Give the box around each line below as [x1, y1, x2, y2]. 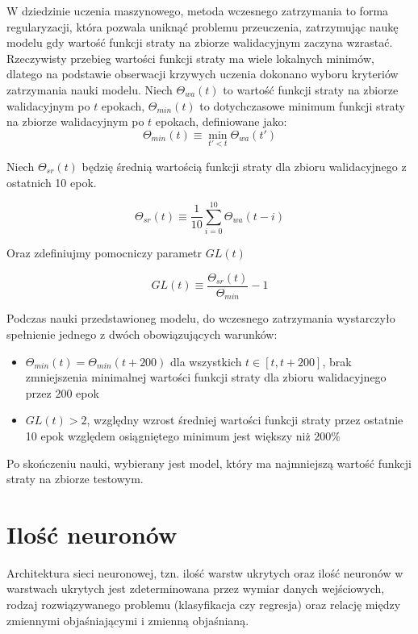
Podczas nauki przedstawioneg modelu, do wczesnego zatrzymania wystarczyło [6, 310, 395, 327]
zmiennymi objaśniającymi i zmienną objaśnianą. [6, 611, 249, 628]
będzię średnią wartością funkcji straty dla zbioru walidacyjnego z [82, 157, 407, 174]
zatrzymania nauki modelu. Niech [6, 81, 173, 98]
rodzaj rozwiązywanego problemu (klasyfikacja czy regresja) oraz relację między [6, 596, 401, 613]
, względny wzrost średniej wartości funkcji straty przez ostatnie [86, 411, 403, 428]
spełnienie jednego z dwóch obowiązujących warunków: [6, 325, 278, 342]
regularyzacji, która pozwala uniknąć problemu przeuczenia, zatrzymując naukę [6, 18, 399, 35]
